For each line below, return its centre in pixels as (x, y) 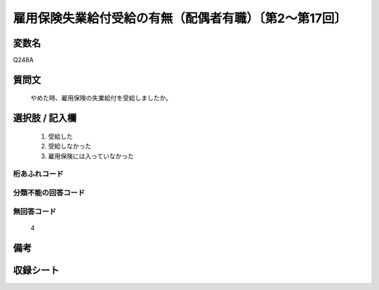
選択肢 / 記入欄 (45, 118)
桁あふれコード (38, 174)
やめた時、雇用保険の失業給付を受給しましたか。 (101, 98)
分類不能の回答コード (49, 193)
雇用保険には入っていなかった (91, 156)
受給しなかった (69, 146)
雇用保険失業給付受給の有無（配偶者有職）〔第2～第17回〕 (180, 18)
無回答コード (35, 212)
